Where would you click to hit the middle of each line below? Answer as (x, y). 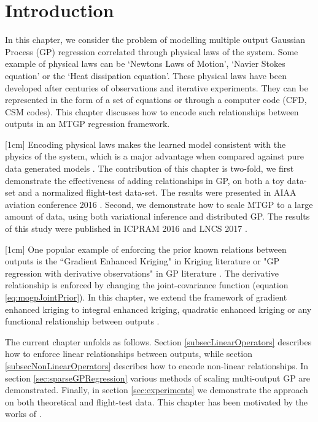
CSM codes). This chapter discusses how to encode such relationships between (152, 111)
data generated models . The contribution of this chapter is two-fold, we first (149, 168)
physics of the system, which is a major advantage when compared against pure (155, 156)
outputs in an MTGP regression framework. (87, 124)
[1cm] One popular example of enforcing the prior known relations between (146, 249)
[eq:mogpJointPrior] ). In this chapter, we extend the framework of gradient (146, 297)
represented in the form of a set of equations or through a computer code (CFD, (156, 100)
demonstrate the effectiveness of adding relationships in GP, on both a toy (145, 180)
